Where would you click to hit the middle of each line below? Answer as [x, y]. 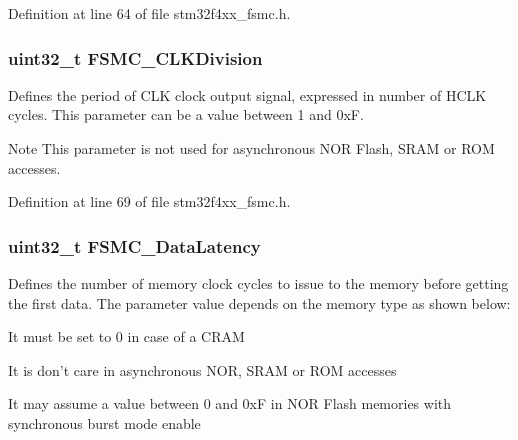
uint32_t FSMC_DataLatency [134, 245]
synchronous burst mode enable [104, 422]
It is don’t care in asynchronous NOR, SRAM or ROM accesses [202, 369]
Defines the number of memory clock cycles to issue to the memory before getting [258, 283]
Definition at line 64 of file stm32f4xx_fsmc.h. [149, 13]
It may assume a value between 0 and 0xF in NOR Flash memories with [230, 403]
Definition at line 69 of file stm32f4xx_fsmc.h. [149, 201]
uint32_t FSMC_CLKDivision [135, 57]
